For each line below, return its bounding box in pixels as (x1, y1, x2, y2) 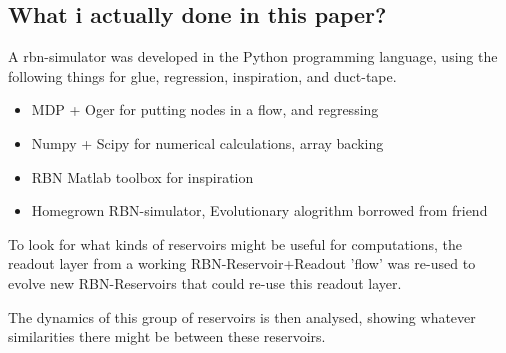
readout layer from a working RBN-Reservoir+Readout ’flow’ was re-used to (8, 253, 476, 274)
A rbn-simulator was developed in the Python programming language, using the (8, 46, 498, 67)
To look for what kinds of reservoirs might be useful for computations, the (8, 233, 463, 254)
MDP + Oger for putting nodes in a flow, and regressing (31, 99, 379, 120)
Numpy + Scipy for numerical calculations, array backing (31, 132, 384, 153)
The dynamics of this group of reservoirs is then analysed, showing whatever (8, 306, 476, 327)
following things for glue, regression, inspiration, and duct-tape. (8, 65, 397, 86)
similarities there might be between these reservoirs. (8, 326, 326, 347)
